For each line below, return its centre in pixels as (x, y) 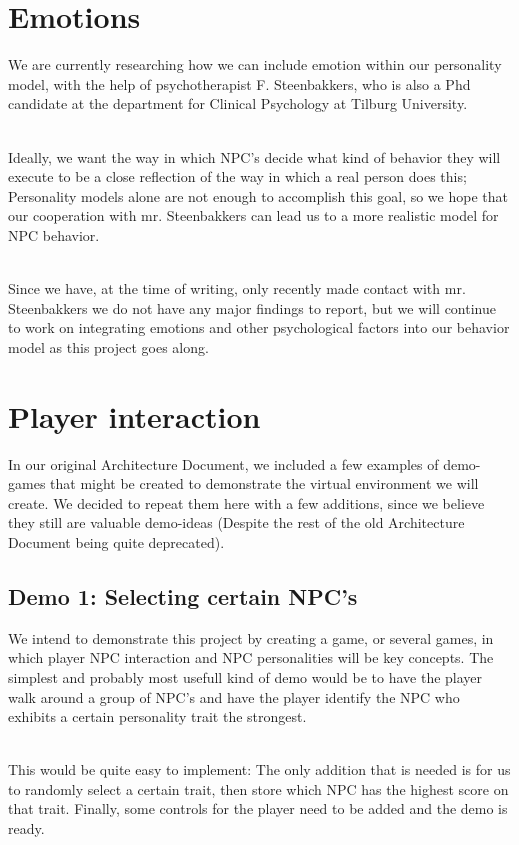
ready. (26, 828)
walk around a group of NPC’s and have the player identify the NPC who (234, 696)
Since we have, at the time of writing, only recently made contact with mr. (237, 288)
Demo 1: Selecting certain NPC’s (183, 595)
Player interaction (134, 415)
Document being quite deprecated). (116, 541)
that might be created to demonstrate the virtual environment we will (264, 483)
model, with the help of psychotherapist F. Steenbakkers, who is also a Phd (239, 83)
